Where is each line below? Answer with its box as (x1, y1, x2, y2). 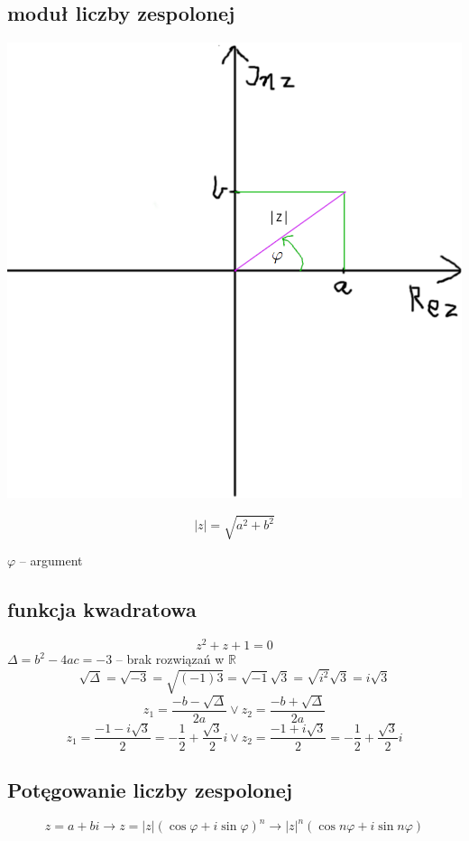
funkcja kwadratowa (7, 595, 197, 623)
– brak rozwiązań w (115, 649, 225, 668)
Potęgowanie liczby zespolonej (7, 775, 293, 803)
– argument (19, 551, 83, 570)
